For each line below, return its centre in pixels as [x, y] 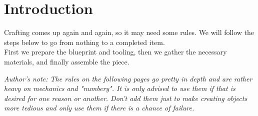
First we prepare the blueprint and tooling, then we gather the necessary [115, 52]
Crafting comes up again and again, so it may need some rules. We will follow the [129, 32]
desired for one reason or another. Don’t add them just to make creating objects [126, 98]
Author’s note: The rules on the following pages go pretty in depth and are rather [128, 78]
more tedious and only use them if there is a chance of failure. [99, 108]
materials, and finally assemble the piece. [67, 61]
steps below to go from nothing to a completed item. [84, 42]
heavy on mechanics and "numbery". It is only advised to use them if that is [120, 88]
